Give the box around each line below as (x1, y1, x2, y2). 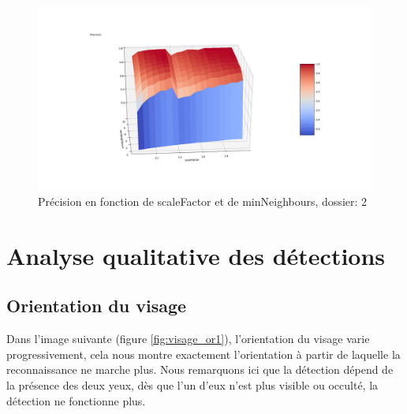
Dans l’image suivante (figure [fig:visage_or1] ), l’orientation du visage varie (6, 330, 370, 347)
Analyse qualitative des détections (6, 239, 386, 271)
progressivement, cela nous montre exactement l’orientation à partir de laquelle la (6, 345, 401, 362)
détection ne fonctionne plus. (6, 392, 146, 408)
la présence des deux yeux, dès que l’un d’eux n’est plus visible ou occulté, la (6, 377, 379, 393)
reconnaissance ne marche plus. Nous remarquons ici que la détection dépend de (6, 361, 394, 378)
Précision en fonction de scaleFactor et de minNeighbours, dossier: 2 (38, 193, 368, 210)
